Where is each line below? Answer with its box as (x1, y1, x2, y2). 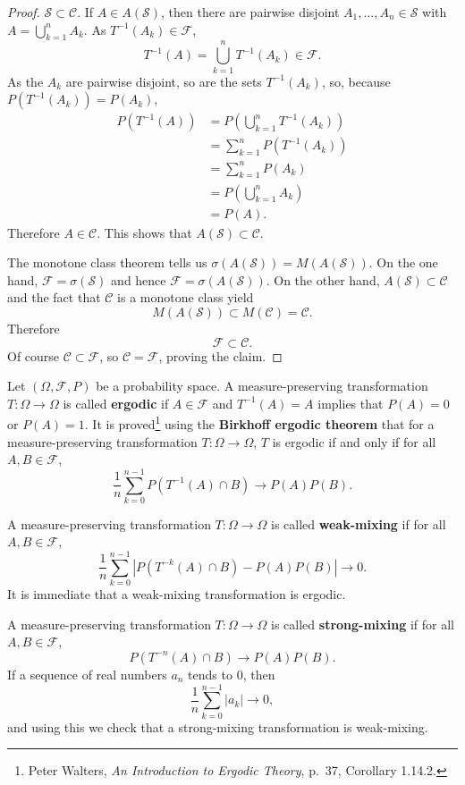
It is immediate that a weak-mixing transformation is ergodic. (7, 585, 346, 604)
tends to (188, 664, 232, 683)
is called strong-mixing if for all (271, 614, 455, 633)
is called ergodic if (63, 393, 169, 412)
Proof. (7, 3, 40, 21)
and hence (111, 270, 166, 289)
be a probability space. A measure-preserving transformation (96, 376, 428, 395)
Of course (7, 346, 60, 365)
